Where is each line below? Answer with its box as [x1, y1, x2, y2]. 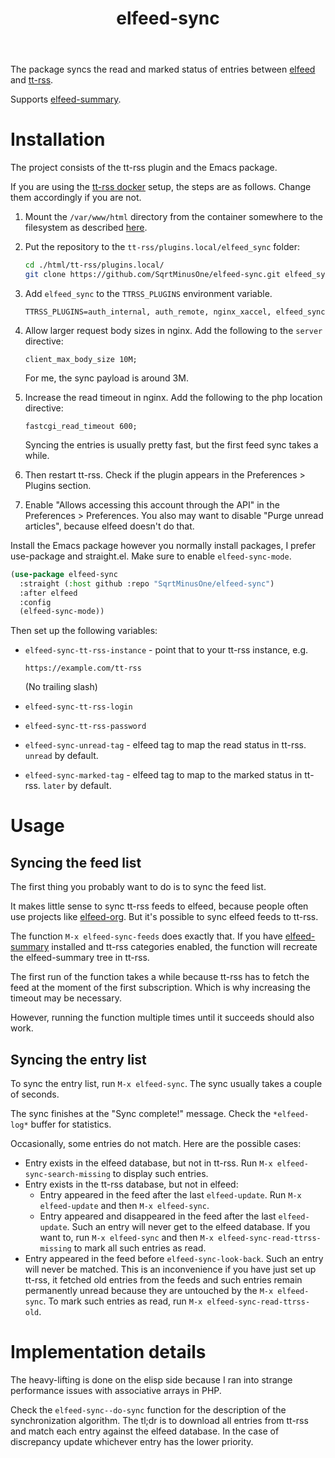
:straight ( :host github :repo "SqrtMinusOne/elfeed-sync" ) [19, 578, 275, 589]
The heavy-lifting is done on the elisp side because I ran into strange [10, 1374, 293, 1386]
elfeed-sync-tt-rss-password [24, 722, 147, 732]
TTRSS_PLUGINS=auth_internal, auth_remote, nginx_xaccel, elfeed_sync [24, 307, 326, 317]
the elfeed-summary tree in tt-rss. [10, 952, 150, 964]
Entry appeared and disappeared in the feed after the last [39, 1210, 277, 1222]
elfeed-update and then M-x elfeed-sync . [39, 1200, 210, 1212]
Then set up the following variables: [10, 625, 158, 637]
